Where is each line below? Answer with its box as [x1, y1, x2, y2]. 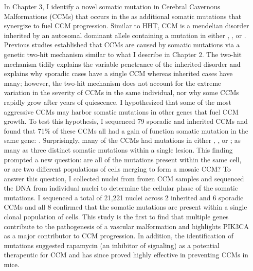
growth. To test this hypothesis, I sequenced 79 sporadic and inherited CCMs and [4, 116, 248, 126]
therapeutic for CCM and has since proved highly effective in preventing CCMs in [4, 250, 249, 260]
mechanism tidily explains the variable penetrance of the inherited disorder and [4, 58, 241, 69]
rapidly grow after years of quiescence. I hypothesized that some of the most [4, 97, 232, 107]
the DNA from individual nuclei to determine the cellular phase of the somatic [4, 183, 238, 193]
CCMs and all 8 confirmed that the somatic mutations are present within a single [4, 202, 247, 212]
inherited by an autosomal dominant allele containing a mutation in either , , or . [4, 30, 246, 40]
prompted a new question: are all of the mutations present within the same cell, [4, 154, 242, 164]
